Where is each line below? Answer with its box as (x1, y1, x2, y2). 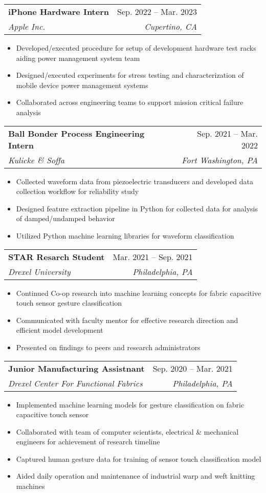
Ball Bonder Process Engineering (8, 127, 145, 139)
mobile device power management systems (16, 79, 148, 90)
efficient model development (16, 325, 103, 335)
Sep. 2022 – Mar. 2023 (117, 6, 197, 17)
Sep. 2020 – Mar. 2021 (152, 362, 233, 374)
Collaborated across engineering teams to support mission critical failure (16, 97, 243, 108)
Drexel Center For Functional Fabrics (8, 377, 143, 389)
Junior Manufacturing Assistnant (8, 362, 145, 374)
